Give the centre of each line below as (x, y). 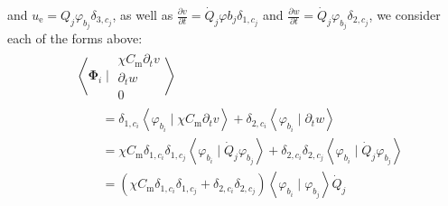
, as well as (143, 14)
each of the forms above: (75, 38)
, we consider (405, 14)
